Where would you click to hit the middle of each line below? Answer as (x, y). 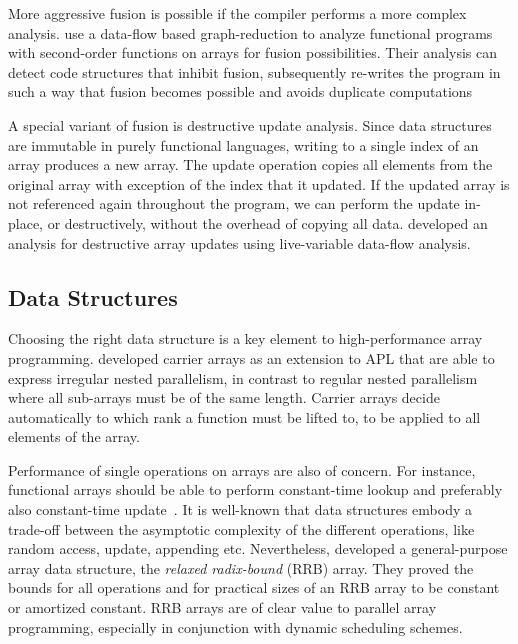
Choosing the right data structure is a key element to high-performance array (245, 338)
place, (25, 222)
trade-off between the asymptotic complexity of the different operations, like (241, 528)
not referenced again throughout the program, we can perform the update (234, 203)
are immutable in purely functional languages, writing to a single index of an (243, 144)
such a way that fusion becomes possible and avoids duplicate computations (240, 91)
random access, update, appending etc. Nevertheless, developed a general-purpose (258, 548)
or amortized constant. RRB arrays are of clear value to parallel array (222, 607)
